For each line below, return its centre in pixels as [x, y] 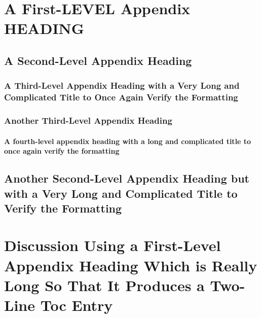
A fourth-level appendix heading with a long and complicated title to [128, 141]
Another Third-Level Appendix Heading [88, 120]
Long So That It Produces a [104, 285]
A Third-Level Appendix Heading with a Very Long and [122, 85]
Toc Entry [77, 305]
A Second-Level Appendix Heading [98, 60]
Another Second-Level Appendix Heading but [127, 178]
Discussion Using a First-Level [113, 245]
